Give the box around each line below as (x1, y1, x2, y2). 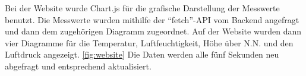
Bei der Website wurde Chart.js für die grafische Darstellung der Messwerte (5, 2, 280, 14)
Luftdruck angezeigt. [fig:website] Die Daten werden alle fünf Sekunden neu (5, 48, 279, 61)
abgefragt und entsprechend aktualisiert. (5, 59, 152, 72)
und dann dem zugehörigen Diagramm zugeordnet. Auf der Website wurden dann (5, 25, 302, 37)
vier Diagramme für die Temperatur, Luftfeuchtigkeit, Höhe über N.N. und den (5, 36, 294, 49)
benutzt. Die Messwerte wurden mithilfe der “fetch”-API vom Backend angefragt (5, 13, 299, 26)
